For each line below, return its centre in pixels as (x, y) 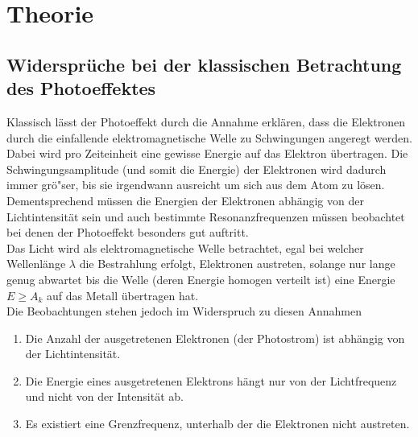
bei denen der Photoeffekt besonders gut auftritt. (128, 232)
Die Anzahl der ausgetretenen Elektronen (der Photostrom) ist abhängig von (215, 338)
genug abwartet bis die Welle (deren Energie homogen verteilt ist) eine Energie (201, 279)
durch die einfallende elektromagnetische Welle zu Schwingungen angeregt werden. (209, 137)
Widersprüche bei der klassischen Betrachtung (204, 64)
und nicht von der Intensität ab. (104, 396)
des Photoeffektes (81, 88)
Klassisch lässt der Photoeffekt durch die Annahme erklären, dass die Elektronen (206, 121)
